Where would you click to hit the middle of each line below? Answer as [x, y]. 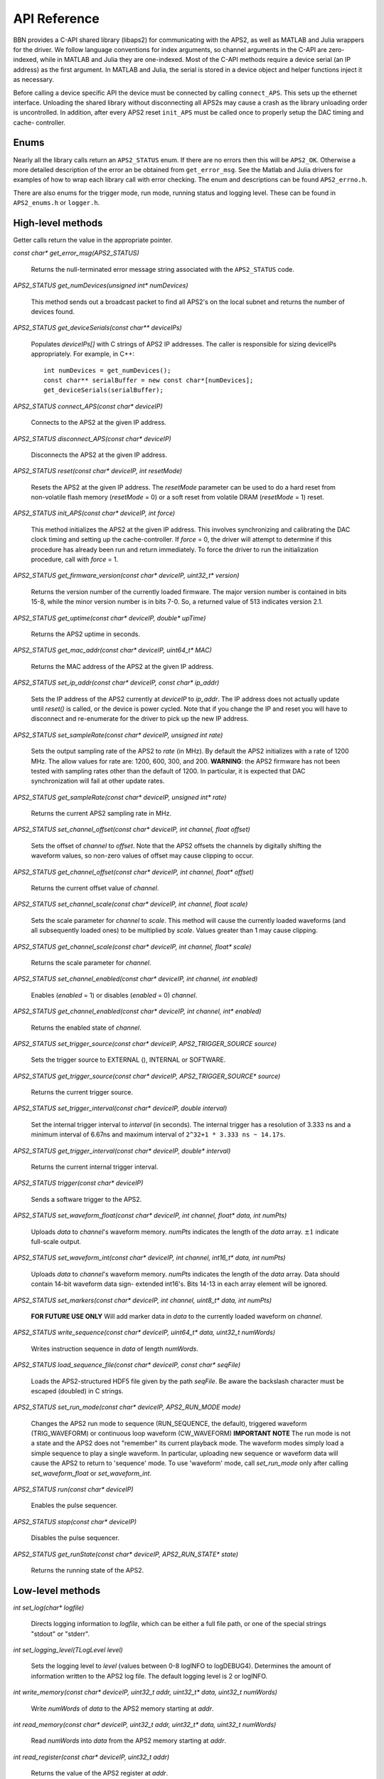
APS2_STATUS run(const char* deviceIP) [74, 1489]
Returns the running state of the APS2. [87, 1570]
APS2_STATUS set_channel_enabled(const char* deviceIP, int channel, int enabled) [135, 979]
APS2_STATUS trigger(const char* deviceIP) [78, 1183]
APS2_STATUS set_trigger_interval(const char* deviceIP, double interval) [120, 1108]
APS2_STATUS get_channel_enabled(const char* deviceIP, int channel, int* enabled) [137, 1011]
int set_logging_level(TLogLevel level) [68, 1650]
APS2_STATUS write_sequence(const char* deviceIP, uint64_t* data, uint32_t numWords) [144, 1332]
